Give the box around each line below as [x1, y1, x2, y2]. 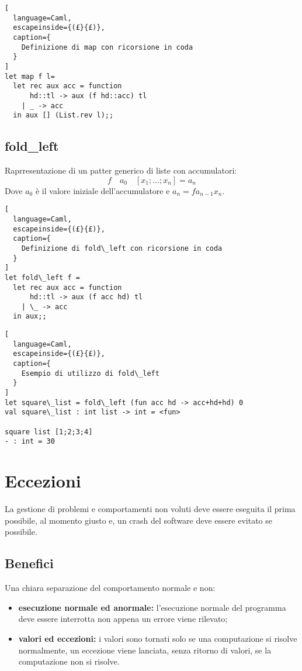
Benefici [5, 554, 54, 572]
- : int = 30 [5, 437, 55, 446]
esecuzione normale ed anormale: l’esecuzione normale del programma [18, 601, 286, 613]
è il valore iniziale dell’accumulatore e [35, 184, 170, 196]
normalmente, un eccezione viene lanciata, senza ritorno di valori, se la [18, 644, 272, 656]
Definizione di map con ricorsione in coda [21, 43, 193, 51]
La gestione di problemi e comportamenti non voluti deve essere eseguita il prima [5, 503, 296, 515]
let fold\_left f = [5, 273, 80, 282]
